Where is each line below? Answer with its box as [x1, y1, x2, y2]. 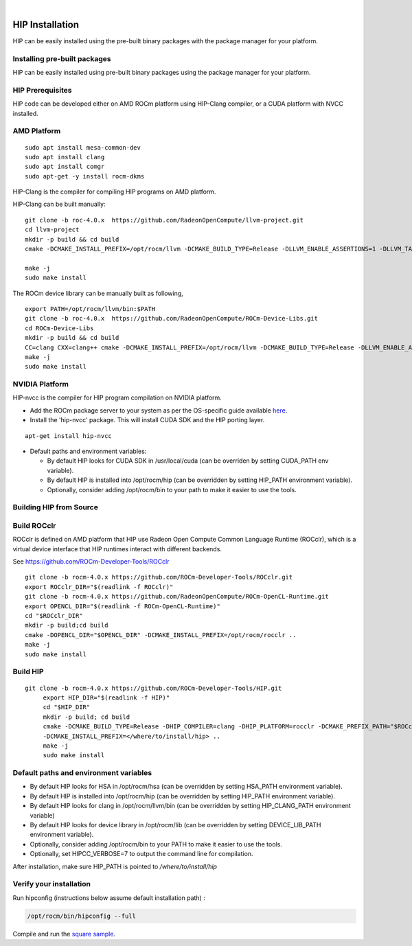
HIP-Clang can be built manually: [12, 200, 106, 209]
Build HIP [12, 667, 44, 676]
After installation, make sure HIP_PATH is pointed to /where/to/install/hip [12, 862, 218, 870]
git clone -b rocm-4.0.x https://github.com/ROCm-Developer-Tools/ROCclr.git [25, 573, 293, 581]
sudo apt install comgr [25, 163, 105, 171]
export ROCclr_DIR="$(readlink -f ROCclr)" [25, 583, 174, 590]
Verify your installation [12, 879, 91, 889]
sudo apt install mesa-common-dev [25, 143, 141, 151]
